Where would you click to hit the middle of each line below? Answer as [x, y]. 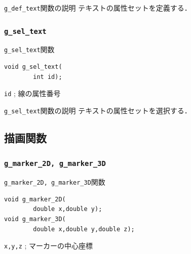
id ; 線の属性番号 [32, 93]
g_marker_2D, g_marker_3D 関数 [55, 182]
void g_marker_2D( [35, 199]
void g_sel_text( [33, 67]
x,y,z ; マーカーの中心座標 [49, 246]
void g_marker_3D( [35, 219]
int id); [48, 77]
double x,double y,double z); [84, 229]
